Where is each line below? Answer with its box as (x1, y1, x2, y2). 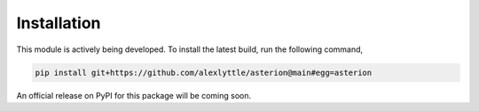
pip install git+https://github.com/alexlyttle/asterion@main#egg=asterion (35, 67, 373, 78)
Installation (16, 13, 101, 33)
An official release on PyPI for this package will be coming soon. (16, 90, 252, 100)
